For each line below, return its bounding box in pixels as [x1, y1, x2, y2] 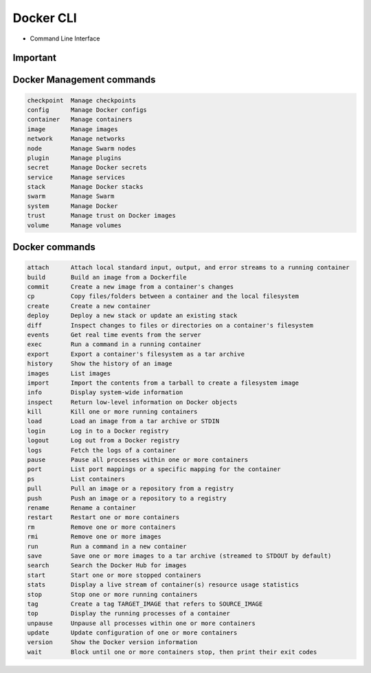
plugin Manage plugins [27, 154, 122, 161]
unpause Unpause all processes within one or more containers [27, 619, 256, 627]
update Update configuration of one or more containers [27, 629, 238, 637]
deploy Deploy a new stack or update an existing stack [27, 312, 238, 319]
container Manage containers [27, 115, 133, 124]
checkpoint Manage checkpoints [27, 96, 137, 104]
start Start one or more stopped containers [27, 571, 202, 579]
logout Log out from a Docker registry [27, 437, 180, 444]
